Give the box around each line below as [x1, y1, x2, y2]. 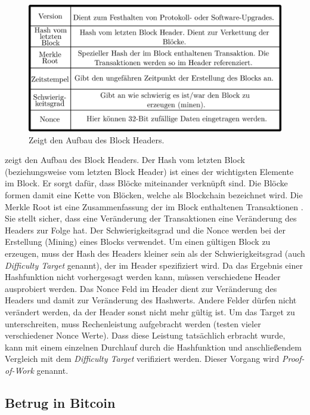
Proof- [281, 352, 305, 365]
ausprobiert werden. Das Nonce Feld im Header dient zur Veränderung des [5, 282, 277, 294]
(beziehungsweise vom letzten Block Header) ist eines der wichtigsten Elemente [5, 165, 294, 177]
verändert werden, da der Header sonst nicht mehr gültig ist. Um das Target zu [5, 305, 295, 318]
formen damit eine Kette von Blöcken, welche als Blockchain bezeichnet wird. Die [5, 188, 303, 201]
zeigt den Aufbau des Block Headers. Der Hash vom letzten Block [5, 153, 245, 166]
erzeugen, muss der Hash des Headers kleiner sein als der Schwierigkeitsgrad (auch [5, 247, 305, 259]
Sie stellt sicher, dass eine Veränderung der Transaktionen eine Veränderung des [5, 212, 297, 225]
